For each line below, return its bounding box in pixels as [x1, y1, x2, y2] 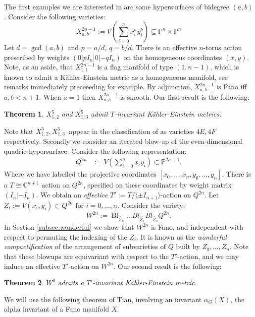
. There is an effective [131, 42, 197, 53]
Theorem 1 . [4, 109, 44, 119]
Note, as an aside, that [4, 62, 73, 72]
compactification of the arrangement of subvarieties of [4, 241, 166, 252]
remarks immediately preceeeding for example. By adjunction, [4, 81, 192, 92]
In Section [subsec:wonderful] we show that [4, 222, 134, 232]
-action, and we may [177, 251, 239, 261]
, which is [210, 62, 239, 72]
